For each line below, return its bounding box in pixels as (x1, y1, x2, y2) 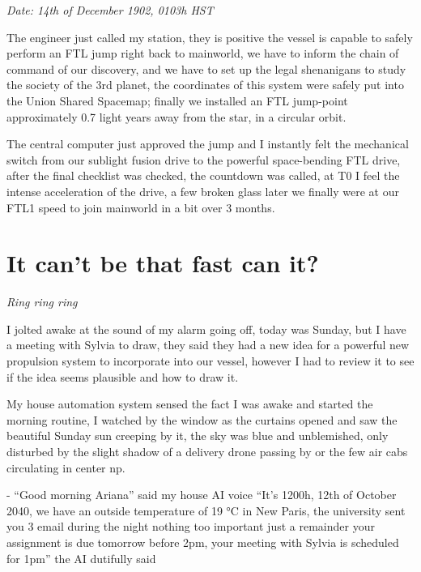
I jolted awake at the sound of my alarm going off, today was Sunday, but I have (6, 320, 406, 337)
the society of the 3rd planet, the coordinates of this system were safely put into (6, 76, 404, 93)
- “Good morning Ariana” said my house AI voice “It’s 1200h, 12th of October (6, 486, 397, 503)
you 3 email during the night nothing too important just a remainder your (6, 518, 375, 535)
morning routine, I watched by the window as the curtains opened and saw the (6, 411, 398, 428)
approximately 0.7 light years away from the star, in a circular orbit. (6, 108, 347, 125)
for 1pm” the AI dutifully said (6, 549, 156, 566)
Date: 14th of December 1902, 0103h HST (6, 2, 214, 18)
